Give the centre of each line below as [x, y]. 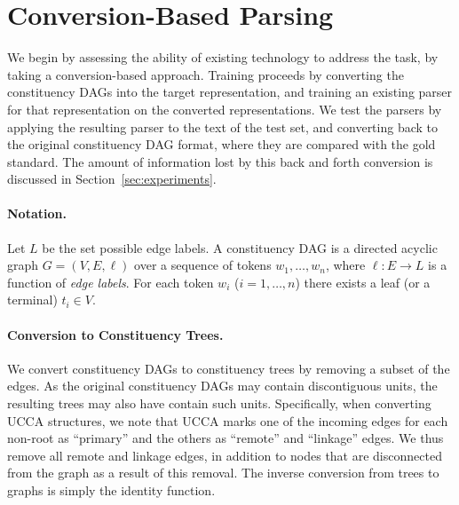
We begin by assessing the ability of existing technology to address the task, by [223, 57]
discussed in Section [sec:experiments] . [112, 179]
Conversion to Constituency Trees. [115, 334]
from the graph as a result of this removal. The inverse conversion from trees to [223, 473]
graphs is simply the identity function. [111, 490]
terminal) [32, 300]
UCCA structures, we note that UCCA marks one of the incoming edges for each [228, 420]
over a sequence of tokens [203, 265]
